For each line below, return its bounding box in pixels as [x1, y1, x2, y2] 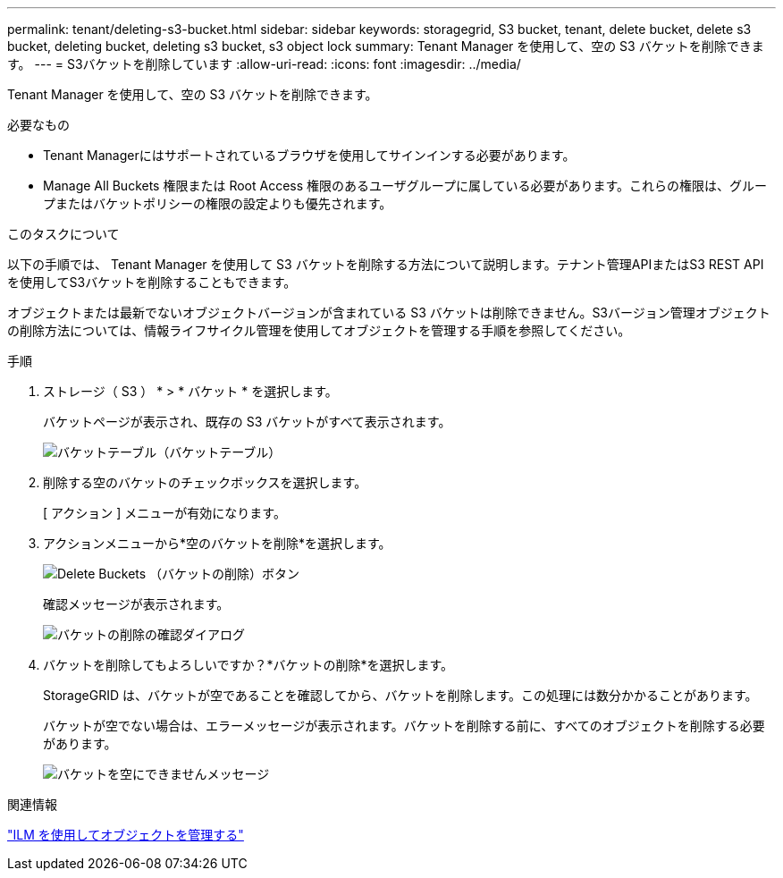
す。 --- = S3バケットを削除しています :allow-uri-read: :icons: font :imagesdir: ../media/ [7, 56, 521, 72]
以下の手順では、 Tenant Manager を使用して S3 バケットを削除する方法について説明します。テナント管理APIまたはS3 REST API [7, 257, 764, 272]
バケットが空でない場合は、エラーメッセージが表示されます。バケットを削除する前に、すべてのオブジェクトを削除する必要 [43, 718, 765, 733]
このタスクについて [7, 226, 120, 241]
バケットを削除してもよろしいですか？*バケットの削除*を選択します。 [43, 657, 454, 672]
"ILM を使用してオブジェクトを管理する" [7, 827, 244, 842]
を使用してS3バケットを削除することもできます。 [7, 274, 297, 290]
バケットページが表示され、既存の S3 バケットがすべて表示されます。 [43, 414, 451, 429]
